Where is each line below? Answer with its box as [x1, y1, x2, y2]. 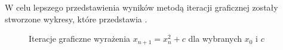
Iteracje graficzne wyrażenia [29, 32, 131, 45]
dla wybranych [188, 32, 242, 45]
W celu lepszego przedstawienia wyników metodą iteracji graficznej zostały [5, 1, 278, 13]
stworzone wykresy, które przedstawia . [5, 12, 147, 25]
